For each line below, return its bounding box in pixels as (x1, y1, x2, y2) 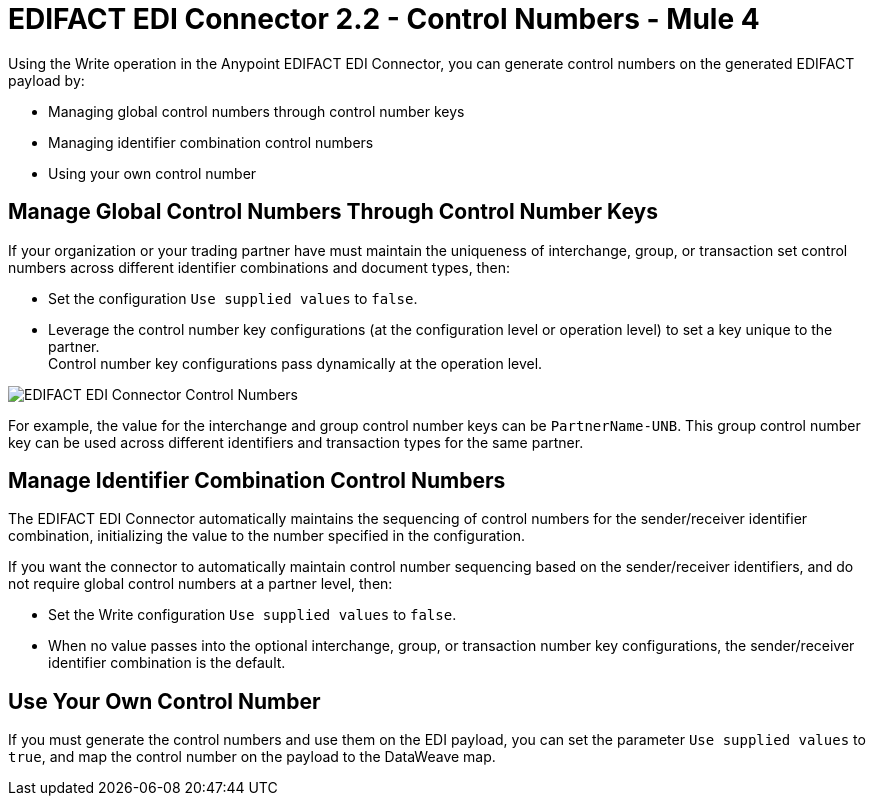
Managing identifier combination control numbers (48, 133, 374, 151)
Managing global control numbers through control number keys (48, 102, 465, 120)
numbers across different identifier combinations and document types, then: (8, 258, 510, 276)
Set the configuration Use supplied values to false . (48, 289, 418, 307)
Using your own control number (48, 164, 257, 182)
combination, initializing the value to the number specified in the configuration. (8, 527, 526, 545)
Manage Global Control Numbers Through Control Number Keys (8, 199, 658, 225)
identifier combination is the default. (48, 654, 286, 672)
